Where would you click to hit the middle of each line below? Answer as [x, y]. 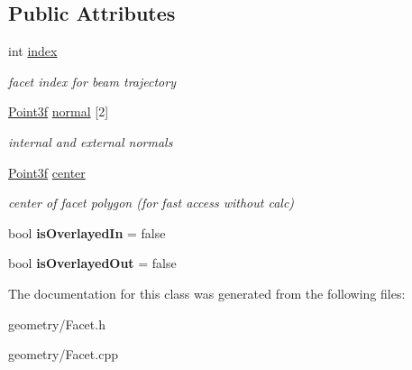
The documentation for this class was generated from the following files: [207, 293]
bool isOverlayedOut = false [92, 263]
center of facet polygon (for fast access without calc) [151, 203]
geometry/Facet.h [57, 324]
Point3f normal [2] [59, 111]
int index [33, 51]
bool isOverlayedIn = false [87, 232]
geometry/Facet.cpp [63, 354]
